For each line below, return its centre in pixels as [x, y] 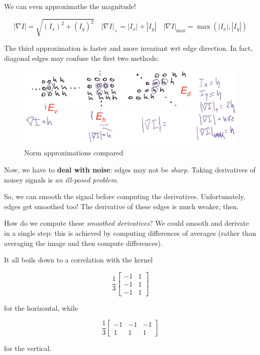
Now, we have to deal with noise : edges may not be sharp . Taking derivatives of [130, 169]
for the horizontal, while [41, 307]
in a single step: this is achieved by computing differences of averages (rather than [130, 233]
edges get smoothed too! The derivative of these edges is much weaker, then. [121, 206]
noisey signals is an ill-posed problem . [61, 179]
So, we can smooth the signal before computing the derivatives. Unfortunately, [125, 196]
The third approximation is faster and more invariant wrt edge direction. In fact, [128, 48]
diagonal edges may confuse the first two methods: [82, 58]
